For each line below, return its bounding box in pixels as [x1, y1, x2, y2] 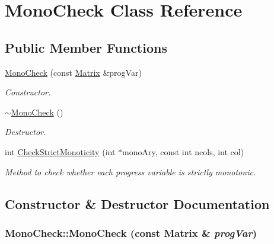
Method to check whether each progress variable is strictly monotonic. [5, 165, 256, 178]
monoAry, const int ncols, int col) [122, 145, 244, 158]
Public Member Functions [5, 38, 167, 56]
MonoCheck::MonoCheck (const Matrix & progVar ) [5, 225, 257, 240]
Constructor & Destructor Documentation [5, 194, 270, 213]
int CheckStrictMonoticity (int [5, 145, 116, 158]
